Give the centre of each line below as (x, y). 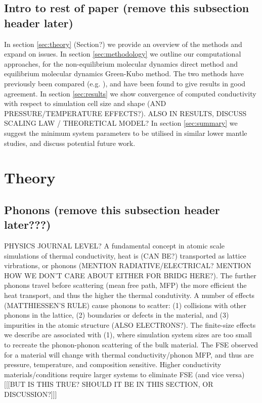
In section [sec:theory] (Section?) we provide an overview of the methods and (123, 44)
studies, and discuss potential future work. (70, 143)
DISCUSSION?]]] (31, 394)
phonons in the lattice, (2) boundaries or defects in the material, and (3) (117, 315)
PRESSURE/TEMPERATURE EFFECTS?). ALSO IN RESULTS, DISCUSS (125, 113)
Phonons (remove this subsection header (112, 209)
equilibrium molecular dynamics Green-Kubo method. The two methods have (124, 73)
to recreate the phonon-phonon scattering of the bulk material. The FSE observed (131, 345)
